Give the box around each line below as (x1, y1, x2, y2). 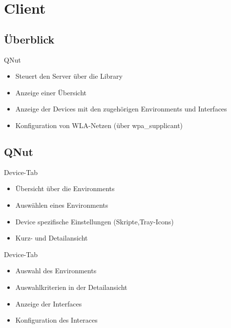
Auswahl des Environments (15, 265, 97, 276)
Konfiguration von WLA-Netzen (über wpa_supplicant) (15, 120, 183, 130)
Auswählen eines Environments (15, 199, 108, 210)
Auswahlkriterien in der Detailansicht (15, 282, 127, 292)
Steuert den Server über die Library (15, 71, 123, 81)
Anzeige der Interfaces (15, 298, 82, 308)
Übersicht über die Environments (15, 183, 115, 194)
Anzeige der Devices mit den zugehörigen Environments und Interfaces (15, 104, 227, 114)
